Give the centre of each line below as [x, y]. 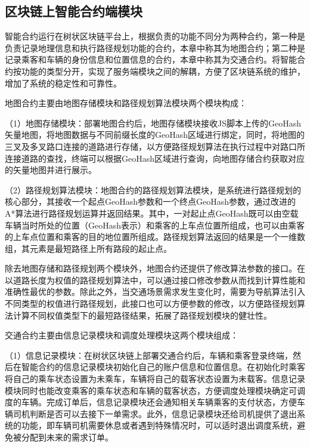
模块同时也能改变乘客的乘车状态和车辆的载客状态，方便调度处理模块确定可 [151, 390]
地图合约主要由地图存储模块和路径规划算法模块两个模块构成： [126, 103]
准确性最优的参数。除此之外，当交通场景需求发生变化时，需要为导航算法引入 [155, 292]
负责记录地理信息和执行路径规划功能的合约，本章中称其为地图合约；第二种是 [155, 47]
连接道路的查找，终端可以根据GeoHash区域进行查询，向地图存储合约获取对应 [155, 158]
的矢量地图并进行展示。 [51, 170]
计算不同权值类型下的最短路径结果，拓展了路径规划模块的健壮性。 [142, 315]
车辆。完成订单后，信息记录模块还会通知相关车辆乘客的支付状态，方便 [159, 402]
